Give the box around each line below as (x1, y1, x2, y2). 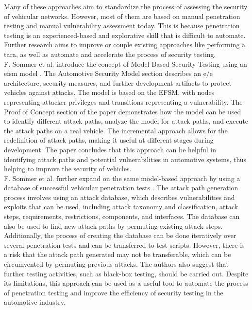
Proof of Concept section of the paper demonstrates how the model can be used (4, 106, 241, 116)
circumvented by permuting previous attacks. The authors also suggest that (4, 259, 229, 269)
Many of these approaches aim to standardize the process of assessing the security (4, 1, 248, 11)
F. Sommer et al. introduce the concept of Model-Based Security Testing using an (4, 58, 247, 69)
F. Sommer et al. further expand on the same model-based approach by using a (4, 173, 240, 183)
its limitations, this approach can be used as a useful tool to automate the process (4, 278, 248, 288)
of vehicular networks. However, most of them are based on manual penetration (4, 11, 240, 21)
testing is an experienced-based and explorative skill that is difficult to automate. (4, 30, 246, 40)
